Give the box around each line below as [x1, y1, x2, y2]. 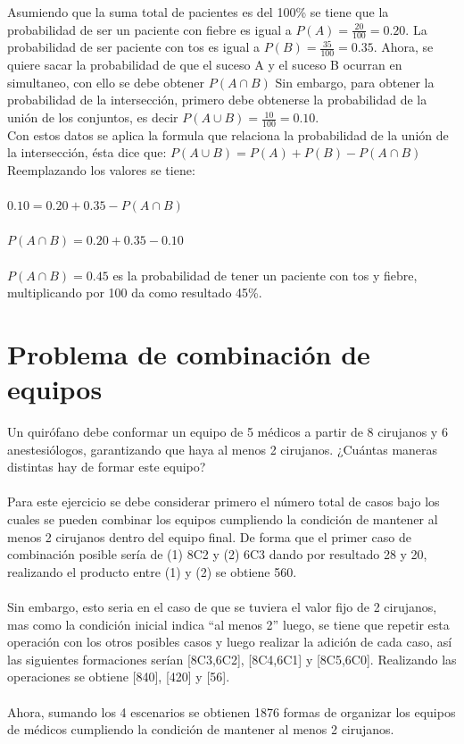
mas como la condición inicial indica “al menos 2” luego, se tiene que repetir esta [7, 614, 450, 633]
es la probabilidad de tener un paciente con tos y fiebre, [112, 265, 418, 284]
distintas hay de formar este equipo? [7, 457, 206, 476]
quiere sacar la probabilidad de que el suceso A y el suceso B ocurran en [7, 55, 402, 74]
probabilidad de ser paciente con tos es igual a [7, 38, 261, 56]
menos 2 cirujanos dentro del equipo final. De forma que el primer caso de [7, 527, 411, 546]
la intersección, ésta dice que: [7, 143, 167, 162]
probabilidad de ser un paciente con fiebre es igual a [7, 20, 292, 38]
